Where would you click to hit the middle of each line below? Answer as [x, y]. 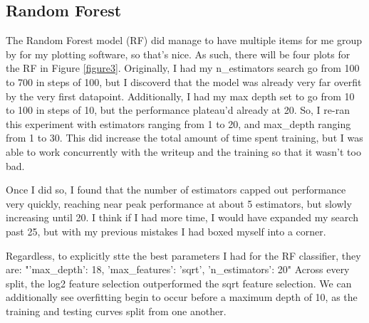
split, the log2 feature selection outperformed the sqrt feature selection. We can [179, 283]
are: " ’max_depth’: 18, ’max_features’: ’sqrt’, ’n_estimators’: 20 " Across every [178, 269]
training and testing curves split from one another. [116, 311]
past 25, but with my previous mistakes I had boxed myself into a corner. [166, 231]
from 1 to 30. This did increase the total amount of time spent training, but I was [184, 138]
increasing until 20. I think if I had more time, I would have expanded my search [182, 217]
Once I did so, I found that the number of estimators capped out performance [176, 190]
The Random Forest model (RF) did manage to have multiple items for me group [184, 40]
